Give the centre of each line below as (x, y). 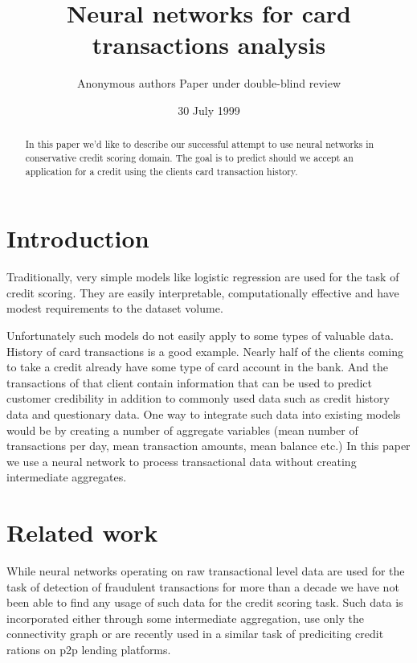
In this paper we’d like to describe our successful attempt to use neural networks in (200, 144)
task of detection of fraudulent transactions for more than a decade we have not (203, 586)
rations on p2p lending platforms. (89, 650)
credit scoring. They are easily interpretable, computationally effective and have (203, 292)
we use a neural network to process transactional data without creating (182, 461)
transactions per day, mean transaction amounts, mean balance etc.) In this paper (208, 446)
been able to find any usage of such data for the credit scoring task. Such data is (205, 602)
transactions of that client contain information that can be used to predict (189, 382)
